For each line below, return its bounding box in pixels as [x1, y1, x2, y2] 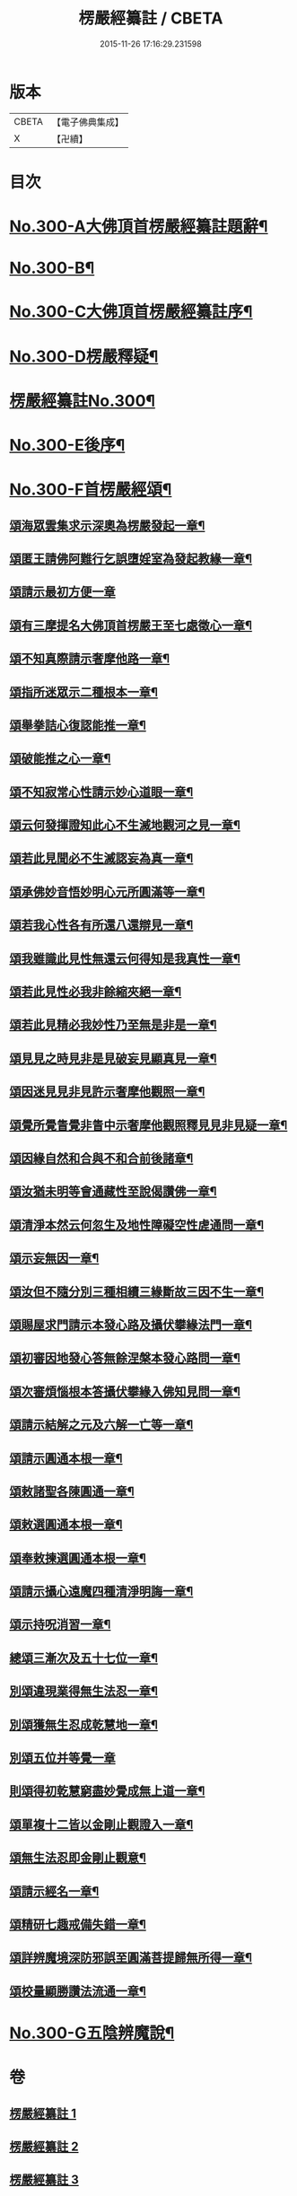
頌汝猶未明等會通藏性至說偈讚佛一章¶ [9, 1184, 217, 1199]
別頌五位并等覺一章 [9, 1751, 116, 1766]
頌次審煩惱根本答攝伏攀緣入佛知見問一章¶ [9, 1384, 240, 1399]
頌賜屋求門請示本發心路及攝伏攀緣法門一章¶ [9, 1317, 253, 1333]
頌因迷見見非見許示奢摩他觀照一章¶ [9, 1084, 205, 1099]
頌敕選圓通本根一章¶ [9, 1518, 123, 1533]
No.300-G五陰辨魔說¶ [9, 2023, 175, 2043]
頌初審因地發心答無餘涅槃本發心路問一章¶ [9, 1351, 240, 1366]
